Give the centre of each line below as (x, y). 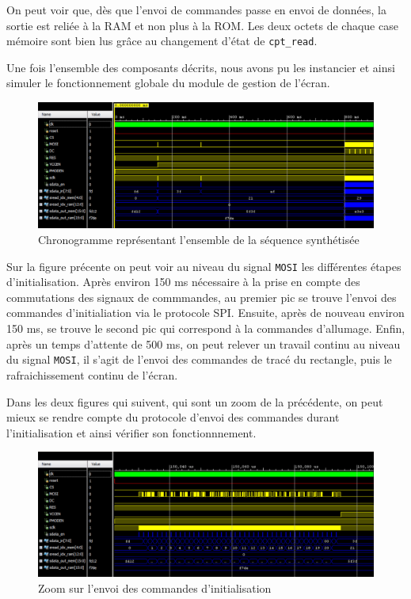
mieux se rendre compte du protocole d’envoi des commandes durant (173, 417)
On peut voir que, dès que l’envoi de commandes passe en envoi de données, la (196, 10)
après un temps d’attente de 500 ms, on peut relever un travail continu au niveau (204, 343)
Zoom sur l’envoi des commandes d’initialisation (155, 588)
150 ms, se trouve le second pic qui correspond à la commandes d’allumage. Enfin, (206, 328)
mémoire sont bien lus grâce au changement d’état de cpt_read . (162, 41)
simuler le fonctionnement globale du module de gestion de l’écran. (168, 83)
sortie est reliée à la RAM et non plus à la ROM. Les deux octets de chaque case (202, 25)
